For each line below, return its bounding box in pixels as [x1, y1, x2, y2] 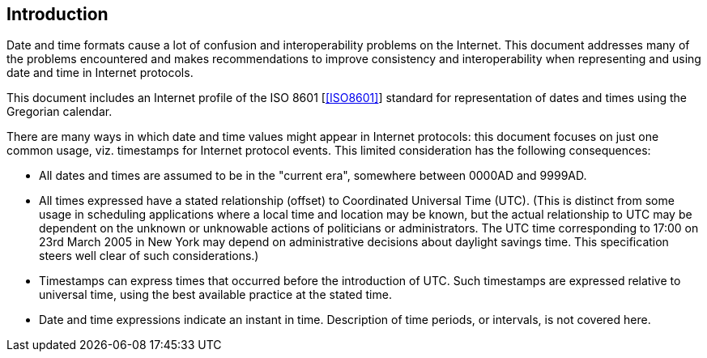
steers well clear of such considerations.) [39, 249, 259, 263]
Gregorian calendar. [6, 104, 113, 119]
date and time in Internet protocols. [6, 66, 194, 80]
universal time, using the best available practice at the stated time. [39, 288, 392, 302]
